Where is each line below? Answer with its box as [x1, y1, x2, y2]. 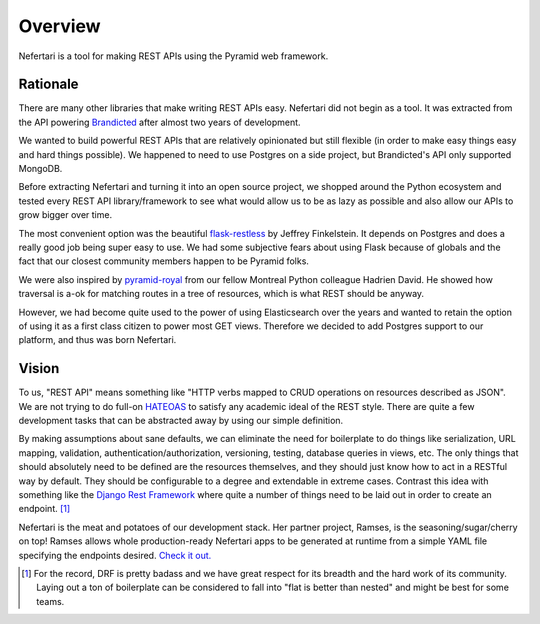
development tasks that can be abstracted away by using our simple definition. [18, 415, 344, 426]
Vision [18, 360, 60, 377]
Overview [18, 15, 101, 37]
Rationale [18, 76, 79, 93]
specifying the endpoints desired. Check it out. [18, 549, 212, 561]
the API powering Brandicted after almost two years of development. [18, 116, 301, 128]
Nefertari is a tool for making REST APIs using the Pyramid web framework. [18, 50, 329, 62]
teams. [36, 595, 65, 607]
